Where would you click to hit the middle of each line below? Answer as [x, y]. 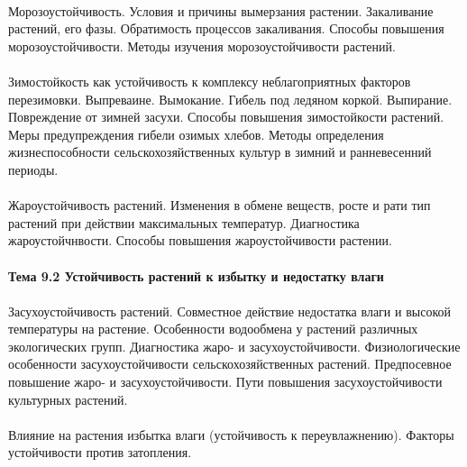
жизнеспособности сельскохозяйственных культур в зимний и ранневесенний [220, 152]
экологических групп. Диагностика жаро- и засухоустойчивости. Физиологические [234, 346]
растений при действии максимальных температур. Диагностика [184, 222]
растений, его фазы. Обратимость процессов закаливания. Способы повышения [226, 28]
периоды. [33, 169]
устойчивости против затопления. [100, 452]
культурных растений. [68, 399]
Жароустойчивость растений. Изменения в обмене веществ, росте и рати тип [220, 205]
